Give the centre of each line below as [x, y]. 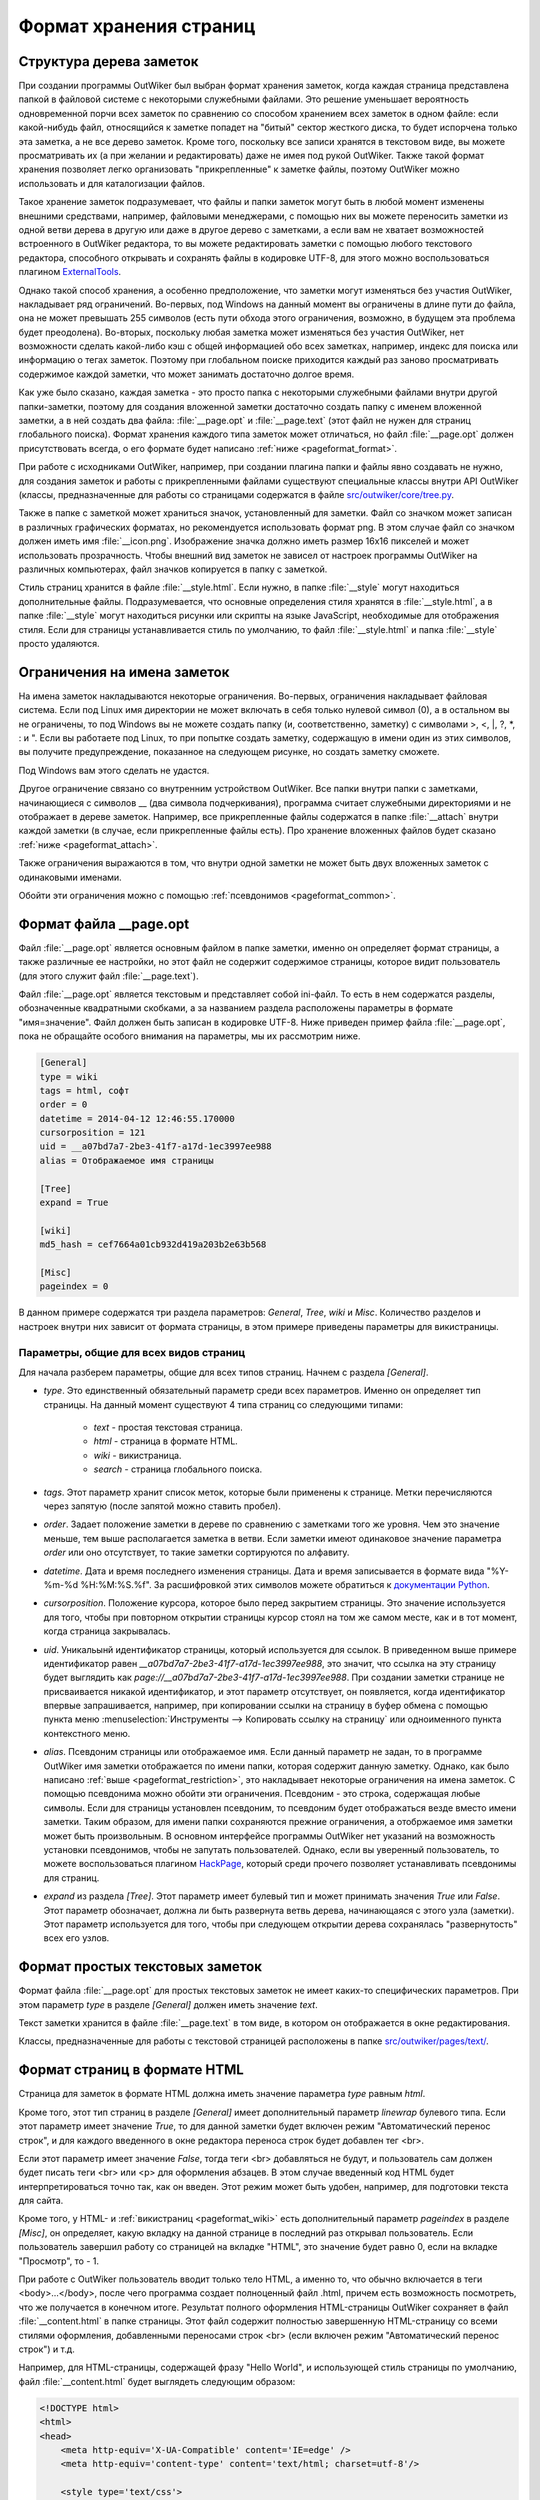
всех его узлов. [76, 1938]
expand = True [74, 1203]
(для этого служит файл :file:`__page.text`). [108, 976]
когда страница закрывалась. [107, 1631]
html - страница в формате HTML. [166, 1441]
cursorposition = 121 [92, 1133]
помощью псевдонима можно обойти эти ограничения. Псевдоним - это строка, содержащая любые [262, 1794]
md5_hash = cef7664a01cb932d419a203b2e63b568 [153, 1244]
